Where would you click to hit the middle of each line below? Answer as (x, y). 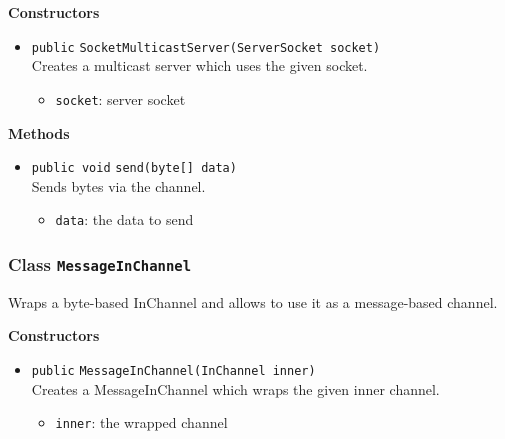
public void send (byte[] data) (134, 168)
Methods (39, 132)
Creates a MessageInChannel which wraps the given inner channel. (235, 388)
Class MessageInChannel (100, 263)
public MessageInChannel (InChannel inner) (173, 370)
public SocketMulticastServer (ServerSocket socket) (206, 47)
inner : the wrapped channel (141, 422)
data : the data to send (124, 219)
